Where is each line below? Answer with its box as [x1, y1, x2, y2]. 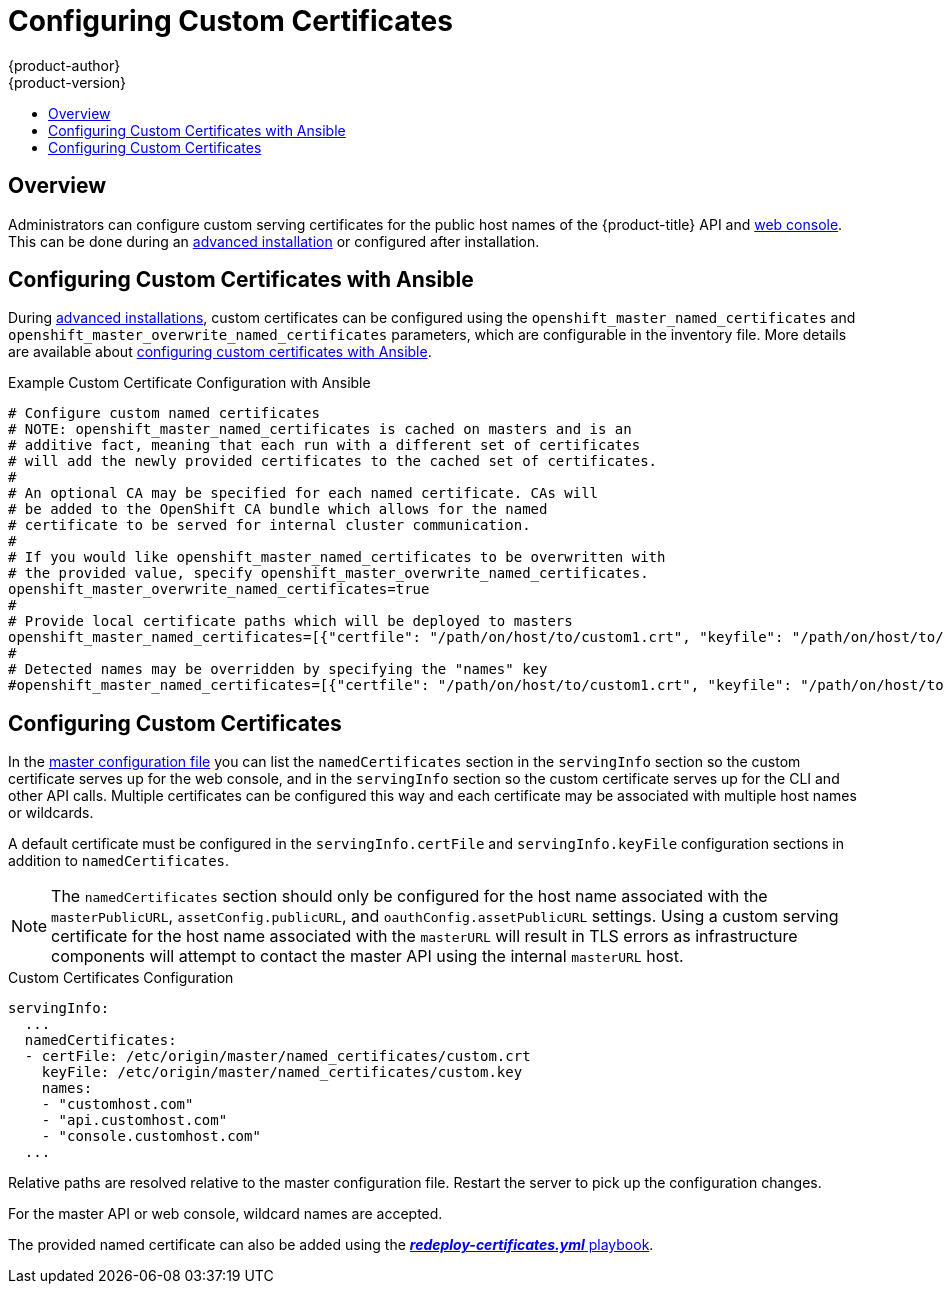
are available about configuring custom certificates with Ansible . [8, 343, 432, 361]
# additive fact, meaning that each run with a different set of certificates [8, 437, 641, 454]
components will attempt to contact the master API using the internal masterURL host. [51, 946, 684, 967]
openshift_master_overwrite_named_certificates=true [8, 581, 430, 598]
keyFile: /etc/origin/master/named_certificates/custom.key [41, 1064, 523, 1081]
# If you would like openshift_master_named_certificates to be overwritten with [8, 549, 666, 566]
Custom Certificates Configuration [8, 969, 234, 987]
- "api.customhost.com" [41, 1112, 228, 1129]
